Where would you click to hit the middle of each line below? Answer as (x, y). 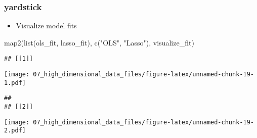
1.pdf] (15, 83)
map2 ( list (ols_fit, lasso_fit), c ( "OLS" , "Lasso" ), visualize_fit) (99, 42)
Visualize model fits (46, 26)
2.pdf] (15, 131)
